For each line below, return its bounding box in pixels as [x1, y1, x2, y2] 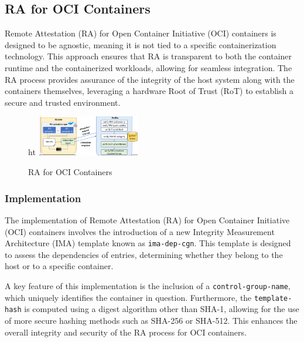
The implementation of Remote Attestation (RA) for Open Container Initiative [5, 213, 290, 226]
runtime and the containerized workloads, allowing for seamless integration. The [5, 61, 292, 73]
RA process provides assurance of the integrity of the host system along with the [5, 73, 295, 85]
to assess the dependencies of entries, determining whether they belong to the [5, 248, 283, 260]
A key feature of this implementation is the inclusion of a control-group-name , [5, 279, 291, 291]
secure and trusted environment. [5, 96, 121, 108]
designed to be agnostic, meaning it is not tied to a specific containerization [5, 38, 276, 51]
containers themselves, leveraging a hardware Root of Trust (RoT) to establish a [5, 85, 293, 97]
